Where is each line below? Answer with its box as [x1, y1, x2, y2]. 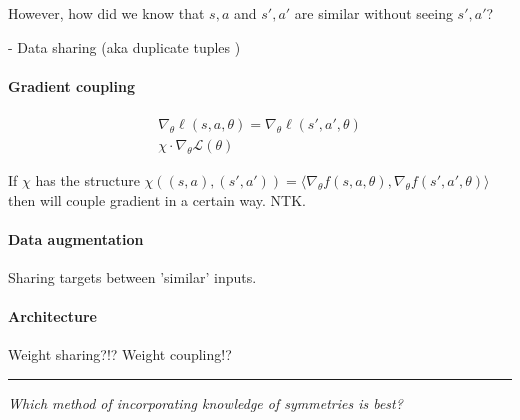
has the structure [35, 170, 140, 191]
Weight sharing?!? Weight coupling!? [8, 344, 232, 365]
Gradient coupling [8, 75, 136, 96]
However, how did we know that [8, 3, 205, 23]
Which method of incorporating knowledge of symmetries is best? [8, 393, 403, 414]
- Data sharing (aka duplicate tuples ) [8, 36, 241, 57]
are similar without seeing [294, 3, 453, 23]
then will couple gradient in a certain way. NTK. [8, 189, 306, 210]
